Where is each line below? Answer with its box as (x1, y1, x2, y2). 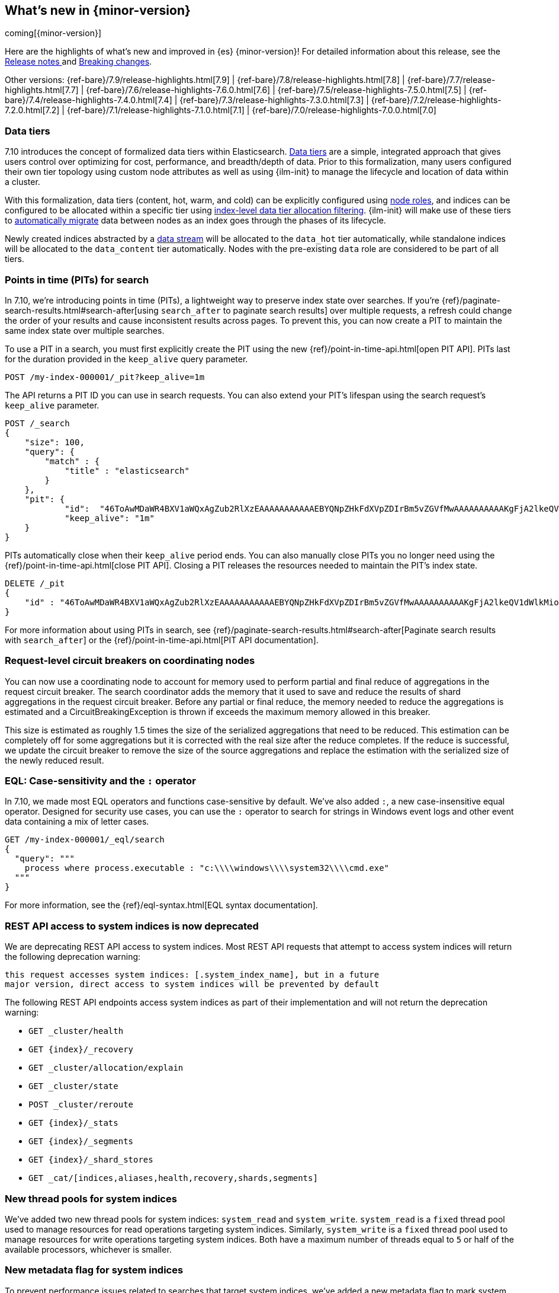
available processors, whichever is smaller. (5, 1244, 172, 1254)
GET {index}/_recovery (28, 1045, 134, 1055)
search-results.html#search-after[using (5, 305, 159, 315)
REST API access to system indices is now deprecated (5, 920, 259, 932)
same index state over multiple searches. (5, 325, 165, 336)
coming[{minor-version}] (5, 28, 102, 39)
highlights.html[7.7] (5, 85, 79, 95)
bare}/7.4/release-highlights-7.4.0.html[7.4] (5, 95, 172, 106)
